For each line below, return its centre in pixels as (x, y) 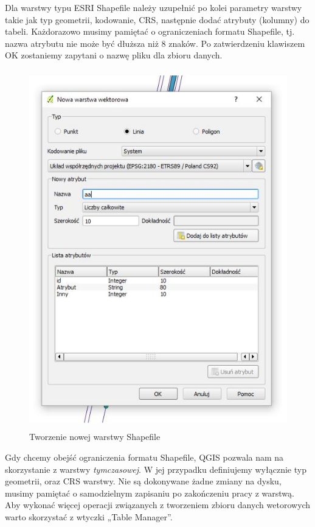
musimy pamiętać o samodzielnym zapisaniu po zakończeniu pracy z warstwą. (150, 493)
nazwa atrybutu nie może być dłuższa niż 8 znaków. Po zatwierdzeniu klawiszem (155, 43)
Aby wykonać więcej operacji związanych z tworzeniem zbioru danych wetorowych (158, 505)
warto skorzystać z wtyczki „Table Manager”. (89, 516)
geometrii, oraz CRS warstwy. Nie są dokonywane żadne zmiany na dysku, (143, 481)
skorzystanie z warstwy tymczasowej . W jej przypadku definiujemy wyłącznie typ (156, 469)
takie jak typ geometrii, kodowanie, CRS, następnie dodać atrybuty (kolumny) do (157, 19)
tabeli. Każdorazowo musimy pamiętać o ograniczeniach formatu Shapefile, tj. (150, 31)
